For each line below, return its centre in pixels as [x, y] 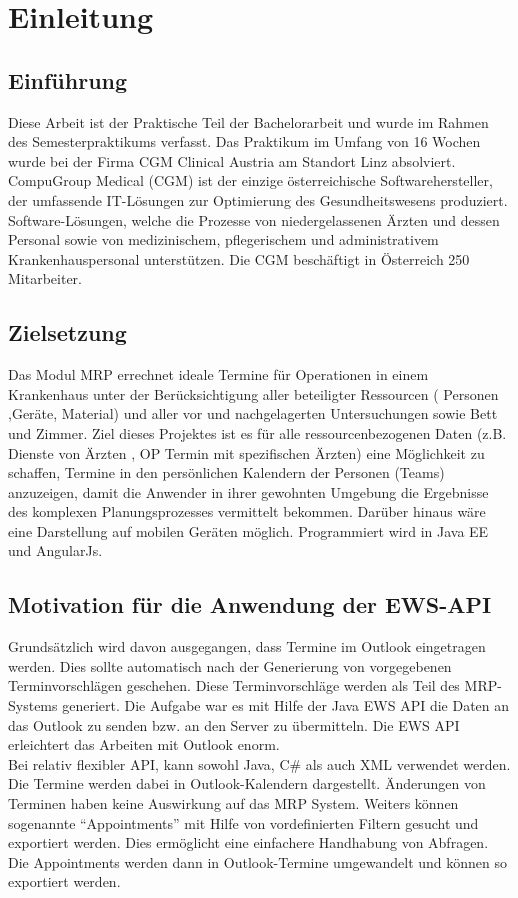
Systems [33, 705]
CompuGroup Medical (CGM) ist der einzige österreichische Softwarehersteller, [250, 180]
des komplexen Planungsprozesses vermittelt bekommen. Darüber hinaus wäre [247, 511]
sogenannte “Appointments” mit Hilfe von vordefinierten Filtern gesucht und [243, 822]
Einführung [68, 79]
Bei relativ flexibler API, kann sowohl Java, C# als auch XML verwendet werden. [259, 763]
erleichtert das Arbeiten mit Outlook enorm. [144, 744]
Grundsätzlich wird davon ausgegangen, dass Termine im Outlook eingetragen [247, 646]
